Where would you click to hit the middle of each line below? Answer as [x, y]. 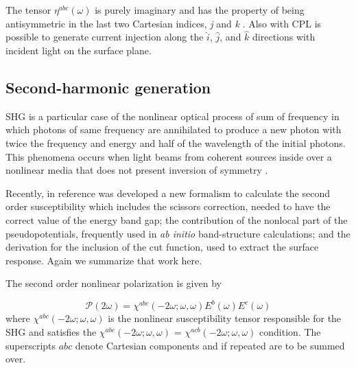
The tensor [28, 10]
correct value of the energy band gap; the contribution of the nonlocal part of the [177, 219]
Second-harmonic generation [108, 87]
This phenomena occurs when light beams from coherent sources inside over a [169, 156]
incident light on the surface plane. [79, 50]
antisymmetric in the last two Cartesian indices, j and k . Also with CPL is [164, 23]
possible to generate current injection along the [105, 37]
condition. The [290, 332]
